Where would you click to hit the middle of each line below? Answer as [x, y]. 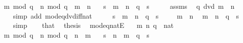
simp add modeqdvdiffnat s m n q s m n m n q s [126, 15]
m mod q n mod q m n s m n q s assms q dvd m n [119, 6]
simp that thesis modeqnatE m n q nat [93, 25]
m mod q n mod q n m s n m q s [76, 34]
